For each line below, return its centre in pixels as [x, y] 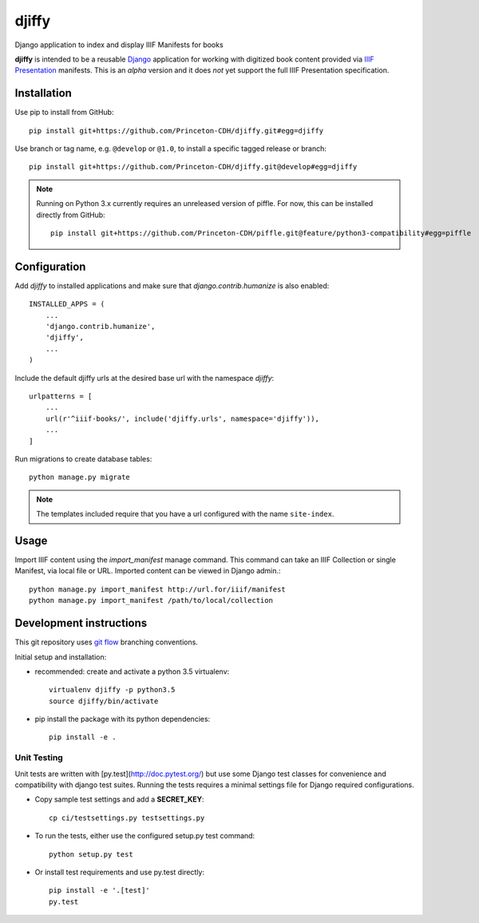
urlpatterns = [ [61, 396]
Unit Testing [39, 758]
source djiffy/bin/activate [104, 701]
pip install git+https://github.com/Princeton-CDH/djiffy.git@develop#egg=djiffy [193, 167]
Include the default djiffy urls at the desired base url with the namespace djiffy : [144, 378]
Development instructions [81, 623]
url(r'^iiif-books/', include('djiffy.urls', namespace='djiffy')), [182, 418]
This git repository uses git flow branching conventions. [107, 642]
